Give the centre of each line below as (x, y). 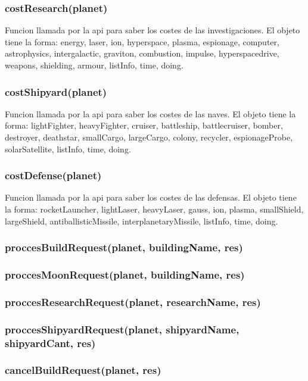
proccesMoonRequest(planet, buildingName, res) (125, 274)
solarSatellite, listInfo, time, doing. (68, 149)
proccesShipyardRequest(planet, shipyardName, (122, 329)
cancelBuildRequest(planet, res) (83, 370)
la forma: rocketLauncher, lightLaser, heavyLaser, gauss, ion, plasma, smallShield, (154, 209)
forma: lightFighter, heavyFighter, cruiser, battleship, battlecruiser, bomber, (144, 125)
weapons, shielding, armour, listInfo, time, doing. (94, 65)
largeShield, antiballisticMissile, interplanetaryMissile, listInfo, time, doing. (141, 221)
